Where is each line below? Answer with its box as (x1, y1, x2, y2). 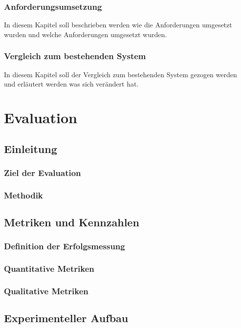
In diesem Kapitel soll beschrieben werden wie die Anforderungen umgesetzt (4, 20, 232, 30)
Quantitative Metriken (4, 262, 94, 275)
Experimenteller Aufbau (4, 310, 129, 326)
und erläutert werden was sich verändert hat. (4, 79, 139, 89)
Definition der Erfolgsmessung (4, 240, 125, 252)
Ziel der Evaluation (4, 166, 81, 178)
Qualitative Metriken (4, 285, 88, 297)
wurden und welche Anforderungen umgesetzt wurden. (4, 29, 167, 39)
